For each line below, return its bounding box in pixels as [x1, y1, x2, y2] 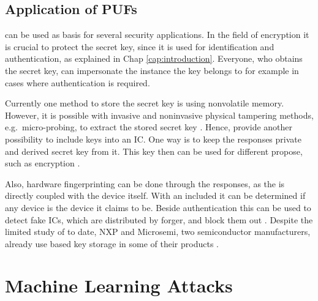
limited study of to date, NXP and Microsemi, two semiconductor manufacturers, [5, 225, 311, 238]
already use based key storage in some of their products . [5, 237, 219, 250]
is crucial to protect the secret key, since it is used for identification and [5, 40, 274, 53]
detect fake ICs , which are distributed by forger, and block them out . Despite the [5, 213, 313, 226]
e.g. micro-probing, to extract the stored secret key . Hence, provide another [5, 121, 293, 133]
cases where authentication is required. [5, 76, 150, 89]
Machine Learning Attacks [5, 273, 233, 298]
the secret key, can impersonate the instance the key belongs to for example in [5, 64, 299, 76]
